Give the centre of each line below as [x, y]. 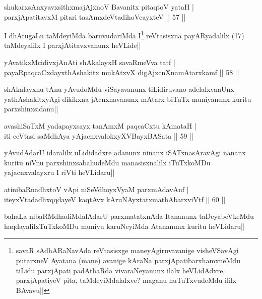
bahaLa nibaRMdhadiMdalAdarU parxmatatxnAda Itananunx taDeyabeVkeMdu [129, 216]
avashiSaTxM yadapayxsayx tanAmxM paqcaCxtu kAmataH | [100, 126]
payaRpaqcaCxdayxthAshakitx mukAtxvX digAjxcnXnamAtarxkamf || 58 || [122, 72]
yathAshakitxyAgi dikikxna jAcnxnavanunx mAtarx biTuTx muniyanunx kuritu [128, 99]
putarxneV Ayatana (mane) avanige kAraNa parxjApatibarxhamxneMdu [128, 260]
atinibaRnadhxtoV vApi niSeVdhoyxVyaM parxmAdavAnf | [96, 189]
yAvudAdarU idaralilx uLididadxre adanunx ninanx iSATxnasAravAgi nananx [125, 153]
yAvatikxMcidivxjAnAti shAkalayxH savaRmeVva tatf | [90, 62]
